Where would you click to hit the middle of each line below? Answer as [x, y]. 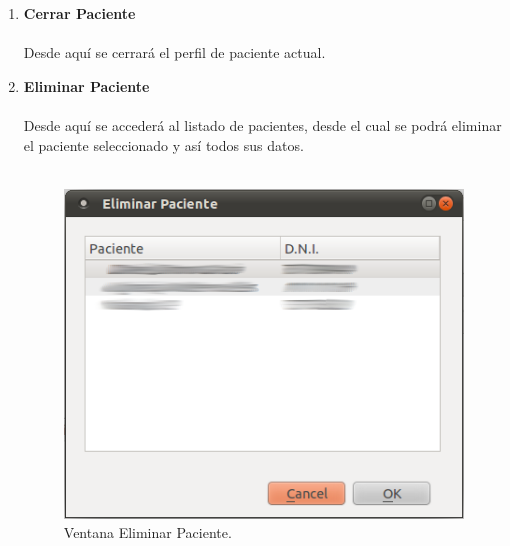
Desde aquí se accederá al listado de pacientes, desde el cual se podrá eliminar [262, 124]
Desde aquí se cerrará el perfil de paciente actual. [174, 52]
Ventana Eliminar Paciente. [147, 532]
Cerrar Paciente [79, 13]
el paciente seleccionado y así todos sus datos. [163, 144]
